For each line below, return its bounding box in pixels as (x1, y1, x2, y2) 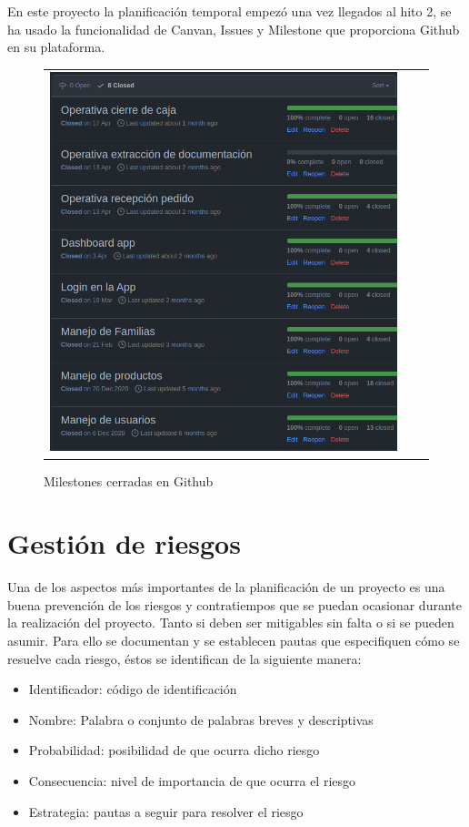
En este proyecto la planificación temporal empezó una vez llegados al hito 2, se (7, 2, 452, 20)
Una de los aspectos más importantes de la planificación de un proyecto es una (7, 577, 445, 597)
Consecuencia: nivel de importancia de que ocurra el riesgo (28, 771, 356, 790)
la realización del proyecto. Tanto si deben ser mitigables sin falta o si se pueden (7, 613, 454, 632)
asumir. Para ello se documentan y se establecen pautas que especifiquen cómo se (7, 631, 460, 649)
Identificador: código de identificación (28, 679, 237, 699)
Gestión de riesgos (7, 525, 241, 562)
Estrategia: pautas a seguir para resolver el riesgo (28, 801, 304, 821)
